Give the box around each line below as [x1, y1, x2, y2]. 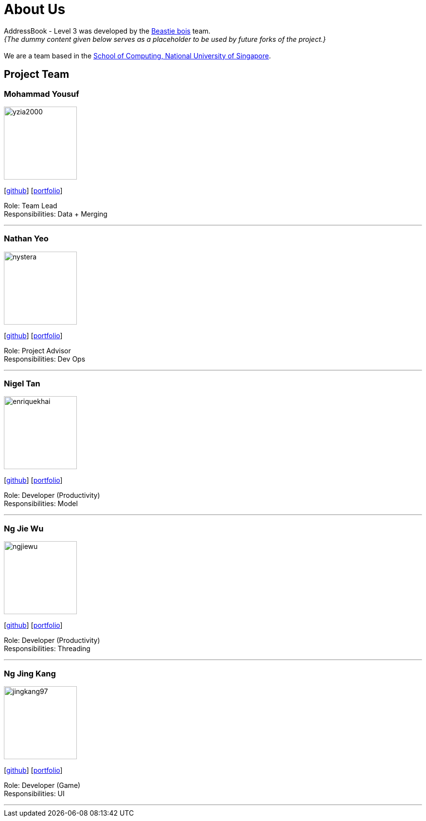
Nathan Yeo [4, 234, 49, 244]
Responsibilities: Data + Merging [4, 209, 107, 218]
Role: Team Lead [4, 201, 57, 210]
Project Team [4, 68, 70, 81]
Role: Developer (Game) [4, 781, 81, 789]
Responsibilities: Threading [4, 644, 90, 653]
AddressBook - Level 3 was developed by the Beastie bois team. [4, 26, 211, 35]
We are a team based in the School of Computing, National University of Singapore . [4, 51, 271, 60]
